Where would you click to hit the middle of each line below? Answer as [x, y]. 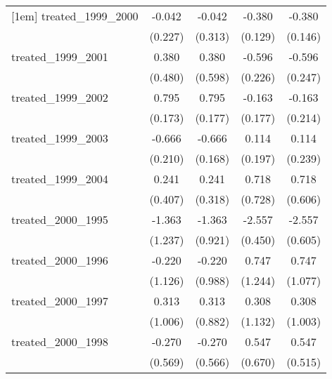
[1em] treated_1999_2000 [75, 16]
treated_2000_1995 [60, 219]
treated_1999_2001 [60, 56]
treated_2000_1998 [60, 341]
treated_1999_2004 [60, 179]
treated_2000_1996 [60, 260]
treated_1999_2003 [60, 138]
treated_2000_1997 [60, 301]
